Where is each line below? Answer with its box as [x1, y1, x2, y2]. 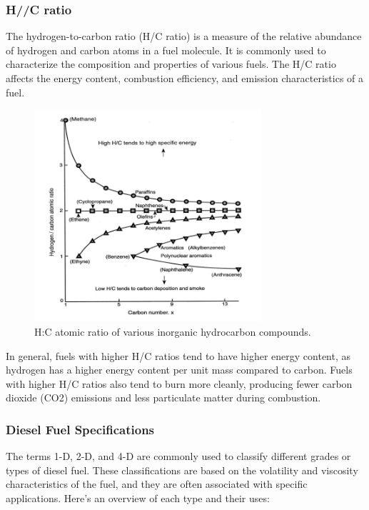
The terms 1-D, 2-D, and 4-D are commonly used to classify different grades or [6, 449, 351, 464]
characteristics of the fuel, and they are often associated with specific [6, 476, 308, 491]
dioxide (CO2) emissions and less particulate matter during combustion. [6, 390, 321, 405]
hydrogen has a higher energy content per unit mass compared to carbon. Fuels [6, 362, 353, 377]
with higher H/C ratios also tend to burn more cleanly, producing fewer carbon [6, 376, 353, 391]
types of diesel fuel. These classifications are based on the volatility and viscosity [6, 462, 358, 477]
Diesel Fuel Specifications [6, 420, 155, 438]
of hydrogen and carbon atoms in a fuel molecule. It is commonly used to [6, 42, 326, 57]
